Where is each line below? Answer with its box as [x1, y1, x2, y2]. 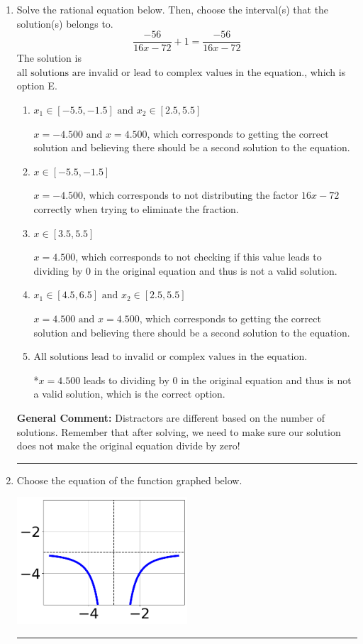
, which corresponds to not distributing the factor [83, 187, 298, 202]
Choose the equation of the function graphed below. [16, 472, 242, 487]
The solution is [16, 50, 82, 65]
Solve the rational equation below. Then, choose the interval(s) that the [16, 2, 329, 16]
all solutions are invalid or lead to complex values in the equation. [16, 67, 305, 78]
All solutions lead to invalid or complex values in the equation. [33, 352, 308, 363]
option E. [16, 78, 57, 93]
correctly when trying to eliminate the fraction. [33, 202, 239, 216]
